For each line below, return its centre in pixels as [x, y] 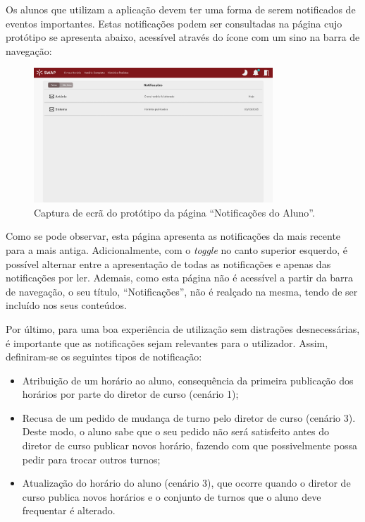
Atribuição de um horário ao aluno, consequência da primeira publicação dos [188, 380]
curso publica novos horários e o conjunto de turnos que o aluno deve [172, 496]
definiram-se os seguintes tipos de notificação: [104, 357]
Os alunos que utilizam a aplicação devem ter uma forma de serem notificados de [181, 9]
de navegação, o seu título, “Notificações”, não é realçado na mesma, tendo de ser [182, 291]
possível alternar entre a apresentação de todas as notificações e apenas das [168, 263]
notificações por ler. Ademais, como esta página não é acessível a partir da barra [179, 278]
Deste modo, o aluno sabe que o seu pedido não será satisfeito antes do [175, 431]
